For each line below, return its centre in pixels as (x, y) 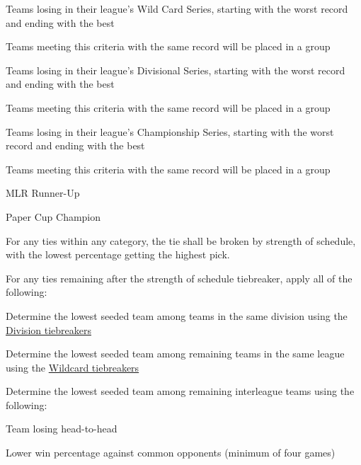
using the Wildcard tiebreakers (73, 367)
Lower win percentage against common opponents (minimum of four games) (171, 453)
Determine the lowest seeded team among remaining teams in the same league (175, 354)
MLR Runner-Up (43, 193)
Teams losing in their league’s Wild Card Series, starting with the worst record (177, 8)
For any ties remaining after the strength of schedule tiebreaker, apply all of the (179, 278)
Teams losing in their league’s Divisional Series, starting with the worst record (176, 70)
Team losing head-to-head (62, 429)
